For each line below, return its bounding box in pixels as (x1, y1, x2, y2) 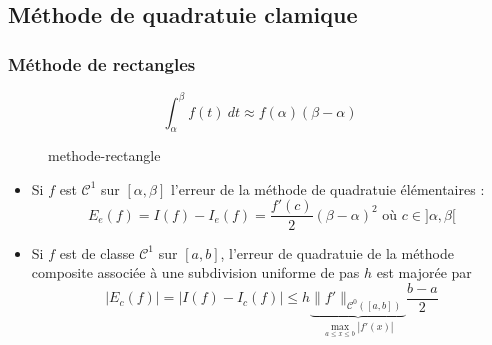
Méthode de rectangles (8, 51, 196, 76)
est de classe (59, 242, 135, 263)
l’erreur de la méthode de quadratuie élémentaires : (170, 178, 485, 199)
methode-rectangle (48, 145, 161, 166)
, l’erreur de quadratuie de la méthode (220, 242, 454, 263)
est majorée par (376, 262, 472, 283)
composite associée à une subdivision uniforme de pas (31, 262, 360, 283)
